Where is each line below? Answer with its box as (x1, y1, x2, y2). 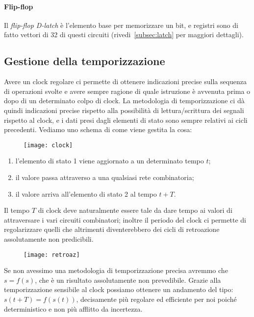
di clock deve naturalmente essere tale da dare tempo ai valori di (38, 205, 232, 215)
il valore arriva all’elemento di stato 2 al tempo (15, 188, 157, 199)
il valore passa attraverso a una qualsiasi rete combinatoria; (15, 172, 194, 182)
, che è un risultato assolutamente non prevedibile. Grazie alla (35, 274, 221, 285)
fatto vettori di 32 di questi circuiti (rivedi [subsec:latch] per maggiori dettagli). (4, 29, 244, 40)
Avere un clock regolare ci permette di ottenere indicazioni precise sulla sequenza (4, 76, 247, 87)
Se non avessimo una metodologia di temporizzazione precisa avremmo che (4, 265, 228, 275)
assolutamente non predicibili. (4, 233, 94, 244)
